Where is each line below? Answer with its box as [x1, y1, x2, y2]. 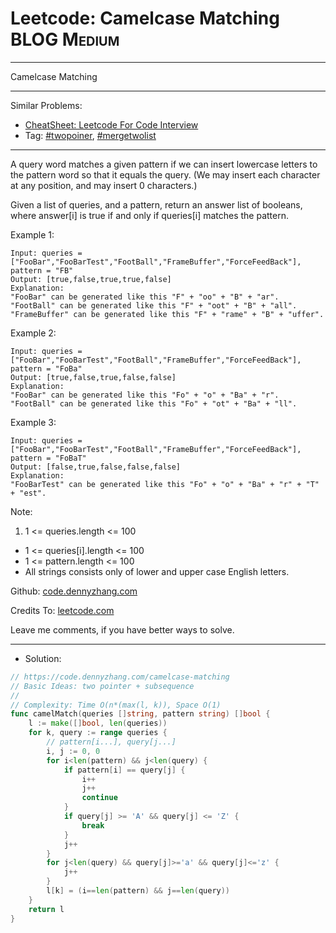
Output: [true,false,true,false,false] [10, 372, 177, 382]
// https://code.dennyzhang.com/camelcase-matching [10, 672, 230, 682]
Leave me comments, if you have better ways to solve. [10, 623, 235, 636]
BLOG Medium [10, 28, 120, 51]
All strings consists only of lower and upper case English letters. [24, 565, 290, 577]
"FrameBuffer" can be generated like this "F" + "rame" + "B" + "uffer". [10, 309, 325, 319]
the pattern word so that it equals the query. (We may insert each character [10, 168, 321, 181]
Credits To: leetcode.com [10, 604, 115, 616]
